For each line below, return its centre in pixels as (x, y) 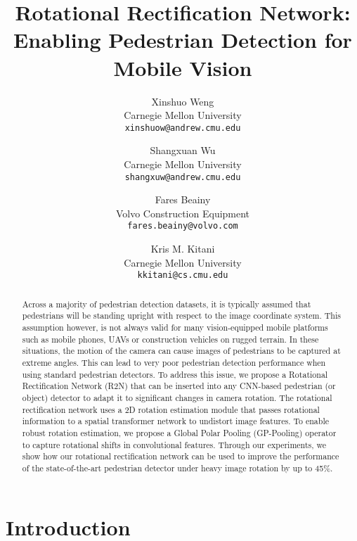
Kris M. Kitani (183, 249)
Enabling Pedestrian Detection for (183, 40)
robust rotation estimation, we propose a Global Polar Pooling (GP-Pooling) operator (179, 432)
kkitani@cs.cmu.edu (183, 275)
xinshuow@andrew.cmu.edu (183, 128)
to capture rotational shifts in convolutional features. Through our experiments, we (174, 444)
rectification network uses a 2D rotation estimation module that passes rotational (171, 409)
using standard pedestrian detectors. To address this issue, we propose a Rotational (175, 374)
